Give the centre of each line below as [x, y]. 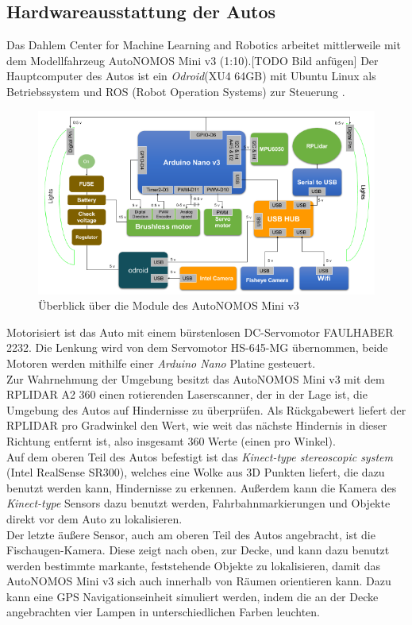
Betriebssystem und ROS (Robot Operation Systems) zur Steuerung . [176, 91]
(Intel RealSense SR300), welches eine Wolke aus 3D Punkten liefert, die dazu [196, 472]
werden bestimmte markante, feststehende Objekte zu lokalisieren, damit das [194, 565]
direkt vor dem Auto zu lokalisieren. [94, 518]
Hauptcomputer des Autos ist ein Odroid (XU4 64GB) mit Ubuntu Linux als [191, 76]
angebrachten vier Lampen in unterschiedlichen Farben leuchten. [163, 612]
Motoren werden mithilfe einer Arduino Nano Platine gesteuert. [161, 363]
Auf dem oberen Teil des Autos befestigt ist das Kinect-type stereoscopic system [200, 456]
